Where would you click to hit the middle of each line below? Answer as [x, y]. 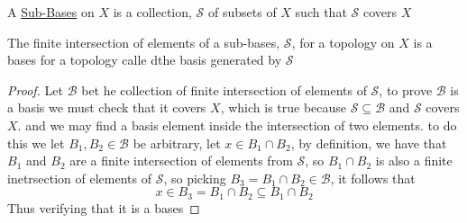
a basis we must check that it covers [107, 107]
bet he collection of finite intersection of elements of [224, 89]
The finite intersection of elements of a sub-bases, [144, 42]
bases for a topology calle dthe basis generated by [145, 60]
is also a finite [414, 161]
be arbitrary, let [177, 143]
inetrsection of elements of [80, 178]
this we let [36, 143]
